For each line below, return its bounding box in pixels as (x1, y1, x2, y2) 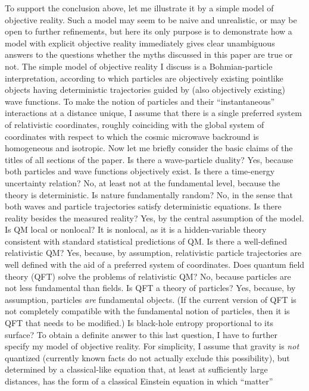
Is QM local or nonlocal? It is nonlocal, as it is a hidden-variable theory (5, 223, 267, 236)
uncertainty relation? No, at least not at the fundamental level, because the (5, 176, 280, 189)
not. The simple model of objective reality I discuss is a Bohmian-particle (5, 60, 273, 72)
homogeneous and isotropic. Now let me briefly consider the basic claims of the (5, 142, 293, 154)
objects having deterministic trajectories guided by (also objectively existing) (5, 83, 286, 96)
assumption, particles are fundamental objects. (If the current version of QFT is (5, 293, 296, 305)
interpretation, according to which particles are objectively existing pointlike (5, 71, 283, 84)
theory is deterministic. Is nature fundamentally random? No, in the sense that (5, 188, 293, 201)
